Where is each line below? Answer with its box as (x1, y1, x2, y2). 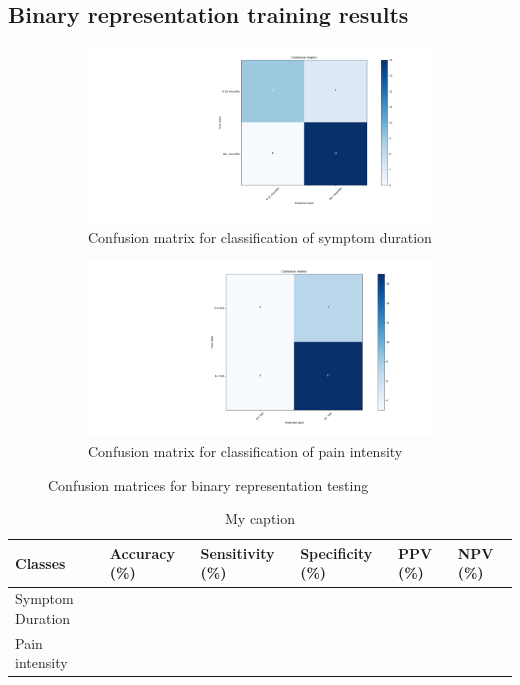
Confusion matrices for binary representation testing (48, 474, 369, 495)
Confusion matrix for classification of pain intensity (88, 441, 403, 462)
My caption (224, 508, 295, 529)
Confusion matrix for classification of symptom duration (88, 226, 432, 247)
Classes (15, 552, 66, 573)
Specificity (300, 542, 373, 563)
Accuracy (109, 542, 175, 563)
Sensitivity (200, 542, 275, 563)
